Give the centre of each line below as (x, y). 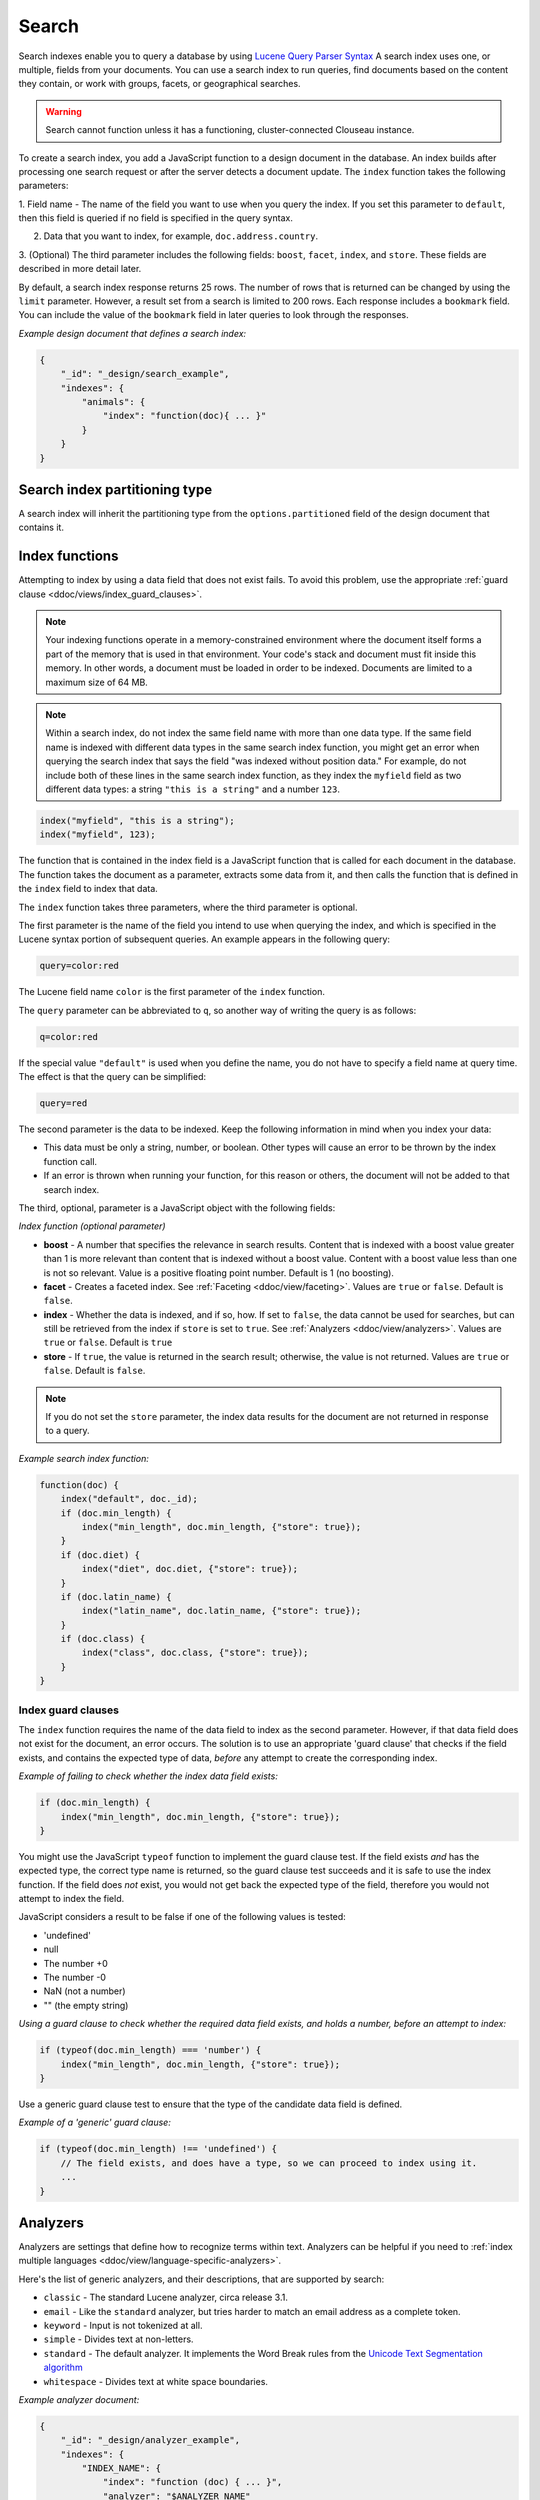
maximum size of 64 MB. (97, 682)
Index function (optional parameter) (92, 1226)
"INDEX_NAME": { (121, 2468)
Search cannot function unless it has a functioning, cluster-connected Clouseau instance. (230, 130)
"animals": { (113, 401)
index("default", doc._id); (129, 1499)
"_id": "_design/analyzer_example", (150, 2440)
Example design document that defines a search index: (132, 333)
